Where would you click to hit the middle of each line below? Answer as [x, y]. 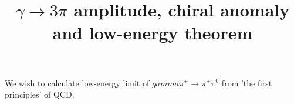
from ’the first [247, 83]
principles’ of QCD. [40, 94]
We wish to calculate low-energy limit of [77, 83]
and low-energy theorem [153, 33]
